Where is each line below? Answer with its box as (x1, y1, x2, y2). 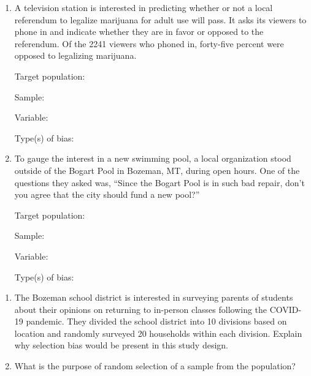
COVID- (269, 303, 302, 315)
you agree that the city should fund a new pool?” (14, 188, 200, 201)
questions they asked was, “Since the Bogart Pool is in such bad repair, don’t (14, 176, 305, 189)
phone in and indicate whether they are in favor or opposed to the (14, 25, 264, 38)
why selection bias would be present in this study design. (14, 339, 228, 352)
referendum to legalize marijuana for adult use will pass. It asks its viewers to (14, 13, 307, 26)
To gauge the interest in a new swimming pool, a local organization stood (14, 152, 291, 165)
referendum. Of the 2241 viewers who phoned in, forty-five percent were (14, 37, 284, 50)
